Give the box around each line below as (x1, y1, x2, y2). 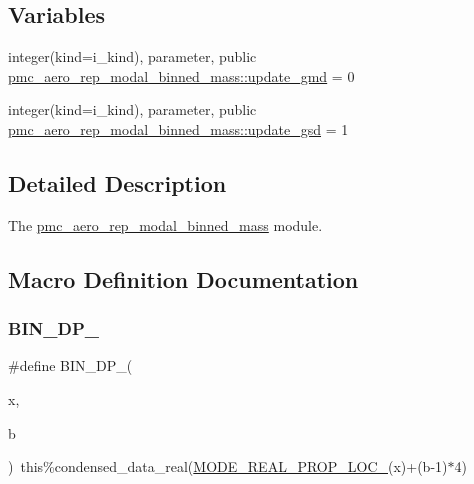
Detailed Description (8, 167, 227, 198)
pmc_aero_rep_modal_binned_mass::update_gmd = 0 (8, 65, 355, 86)
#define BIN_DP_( (8, 355, 133, 376)
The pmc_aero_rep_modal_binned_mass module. (8, 214, 323, 235)
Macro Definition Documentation (8, 263, 359, 294)
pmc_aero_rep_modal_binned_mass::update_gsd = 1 (8, 118, 349, 139)
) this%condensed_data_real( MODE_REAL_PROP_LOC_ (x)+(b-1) (8, 456, 448, 477)
